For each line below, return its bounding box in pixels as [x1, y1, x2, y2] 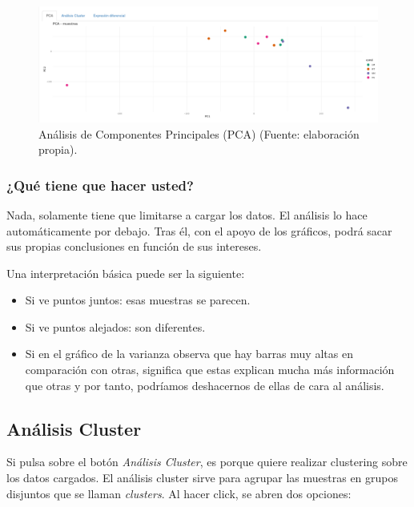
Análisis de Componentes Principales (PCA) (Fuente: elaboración [38, 125, 360, 142]
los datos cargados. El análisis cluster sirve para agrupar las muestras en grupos [6, 469, 399, 486]
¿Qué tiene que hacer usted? [6, 175, 194, 195]
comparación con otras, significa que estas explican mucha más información [25, 361, 395, 378]
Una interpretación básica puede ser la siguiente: [6, 264, 245, 281]
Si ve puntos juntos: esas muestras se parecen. [25, 292, 251, 308]
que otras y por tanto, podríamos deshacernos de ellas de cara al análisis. [25, 376, 384, 393]
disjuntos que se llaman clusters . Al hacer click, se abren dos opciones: [6, 485, 352, 501]
